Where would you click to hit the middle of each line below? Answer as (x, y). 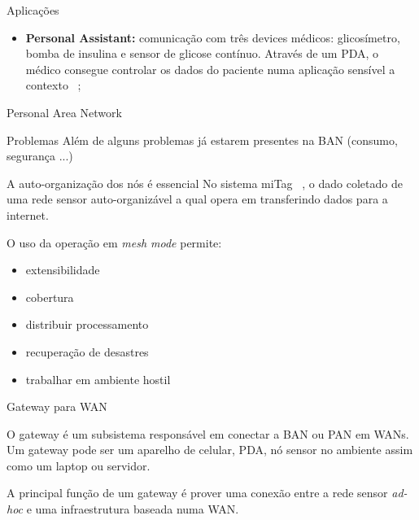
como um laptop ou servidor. (79, 465)
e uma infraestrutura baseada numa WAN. (133, 509)
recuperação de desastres (87, 351)
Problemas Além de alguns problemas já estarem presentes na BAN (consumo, (202, 140)
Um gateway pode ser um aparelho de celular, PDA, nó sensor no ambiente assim (210, 450)
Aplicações (33, 10)
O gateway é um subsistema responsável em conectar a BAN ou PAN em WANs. (208, 433)
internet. (28, 214)
